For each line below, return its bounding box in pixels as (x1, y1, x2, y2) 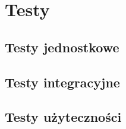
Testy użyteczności (5, 108, 122, 126)
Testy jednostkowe (5, 37, 119, 56)
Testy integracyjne (5, 73, 120, 91)
